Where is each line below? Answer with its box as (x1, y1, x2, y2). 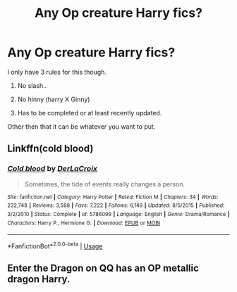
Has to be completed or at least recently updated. (17, 108, 162, 117)
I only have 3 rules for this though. (7, 68, 107, 76)
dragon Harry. (7, 273, 71, 286)
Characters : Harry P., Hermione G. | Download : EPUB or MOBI (7, 220, 161, 227)
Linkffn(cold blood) (7, 143, 94, 155)
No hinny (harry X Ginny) (17, 95, 90, 103)
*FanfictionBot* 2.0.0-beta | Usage (7, 241, 103, 250)
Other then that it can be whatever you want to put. (7, 122, 156, 131)
